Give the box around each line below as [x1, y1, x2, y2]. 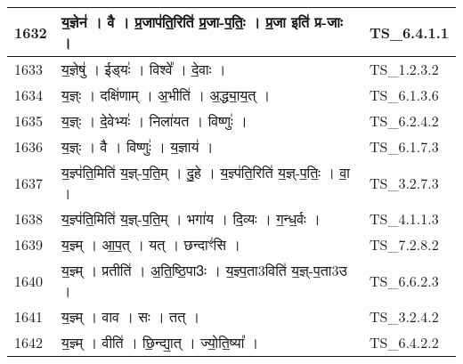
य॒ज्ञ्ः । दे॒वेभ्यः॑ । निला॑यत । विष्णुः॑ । [61, 110, 248, 131]
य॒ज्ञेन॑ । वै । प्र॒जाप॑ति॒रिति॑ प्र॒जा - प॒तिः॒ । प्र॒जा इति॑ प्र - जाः [61, 12, 343, 32]
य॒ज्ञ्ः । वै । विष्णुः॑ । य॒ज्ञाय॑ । [61, 136, 214, 157]
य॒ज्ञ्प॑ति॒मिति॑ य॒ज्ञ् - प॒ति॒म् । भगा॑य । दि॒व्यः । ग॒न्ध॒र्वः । [61, 208, 321, 229]
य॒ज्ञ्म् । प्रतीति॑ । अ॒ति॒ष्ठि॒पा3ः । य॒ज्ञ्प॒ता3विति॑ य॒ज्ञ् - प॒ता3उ [61, 260, 347, 280]
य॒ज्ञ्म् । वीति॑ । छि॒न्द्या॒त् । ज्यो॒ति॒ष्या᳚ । [61, 332, 259, 352]
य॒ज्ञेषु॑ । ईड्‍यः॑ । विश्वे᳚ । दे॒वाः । [61, 59, 226, 79]
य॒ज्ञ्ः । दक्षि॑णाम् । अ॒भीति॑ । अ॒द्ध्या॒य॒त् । [61, 85, 271, 105]
